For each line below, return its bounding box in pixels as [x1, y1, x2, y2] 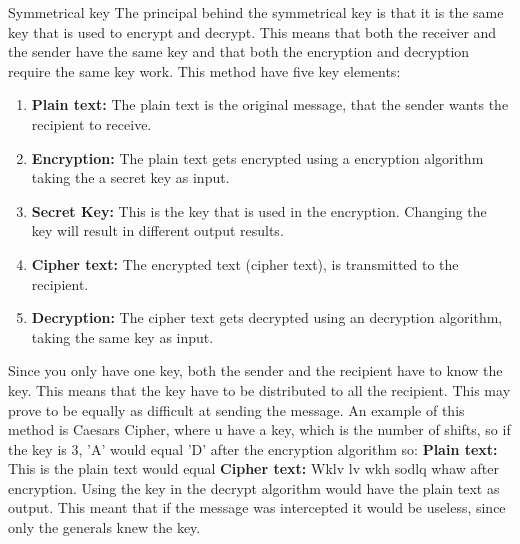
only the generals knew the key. [8, 517, 201, 538]
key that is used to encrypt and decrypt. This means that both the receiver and [8, 21, 497, 42]
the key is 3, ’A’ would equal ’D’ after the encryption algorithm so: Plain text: [8, 438, 498, 459]
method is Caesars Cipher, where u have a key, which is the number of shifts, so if [8, 419, 511, 440]
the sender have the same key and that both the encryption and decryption [8, 41, 470, 62]
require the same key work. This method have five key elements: [8, 60, 401, 81]
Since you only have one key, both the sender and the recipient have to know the [8, 360, 503, 381]
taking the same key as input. [31, 326, 214, 347]
